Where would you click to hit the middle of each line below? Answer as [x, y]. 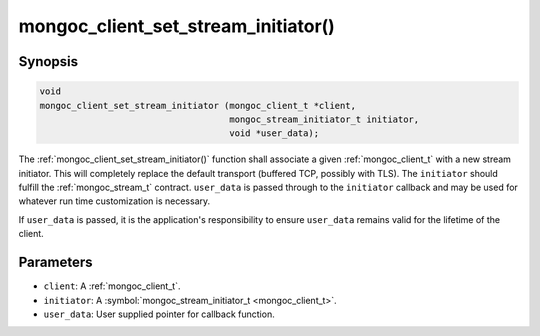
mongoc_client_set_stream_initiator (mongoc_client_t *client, [198, 105]
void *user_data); [274, 133]
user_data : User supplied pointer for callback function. [159, 314]
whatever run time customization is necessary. [114, 201]
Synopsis [48, 61]
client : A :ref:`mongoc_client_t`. [112, 286]
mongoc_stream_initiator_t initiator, [324, 119]
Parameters [55, 262]
